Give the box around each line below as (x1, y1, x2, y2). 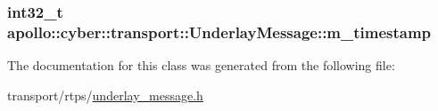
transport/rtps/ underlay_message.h (7, 85, 203, 104)
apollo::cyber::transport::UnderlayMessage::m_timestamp (7, 20, 432, 43)
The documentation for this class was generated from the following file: (7, 56, 395, 75)
